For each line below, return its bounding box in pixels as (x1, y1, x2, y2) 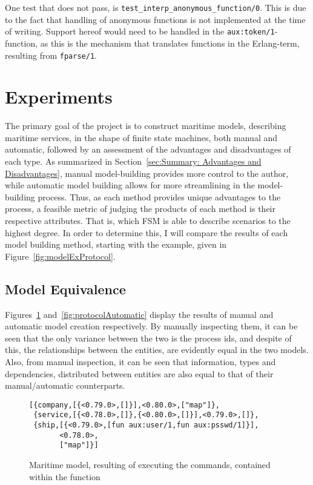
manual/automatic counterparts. (5, 379, 125, 392)
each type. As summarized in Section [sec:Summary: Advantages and (5, 155, 262, 168)
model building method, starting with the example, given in (5, 238, 227, 251)
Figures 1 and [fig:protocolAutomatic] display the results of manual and (5, 308, 274, 320)
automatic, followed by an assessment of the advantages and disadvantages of (5, 143, 291, 156)
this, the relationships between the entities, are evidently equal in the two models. (5, 343, 309, 356)
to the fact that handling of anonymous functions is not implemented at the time (5, 13, 306, 25)
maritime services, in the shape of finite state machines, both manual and (5, 131, 278, 144)
